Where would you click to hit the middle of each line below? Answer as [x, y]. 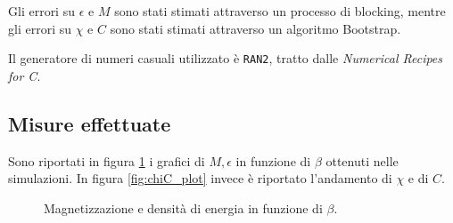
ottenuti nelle [362, 160]
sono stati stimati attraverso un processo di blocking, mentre [280, 11]
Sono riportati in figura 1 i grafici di [107, 160]
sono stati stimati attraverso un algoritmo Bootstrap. [255, 28]
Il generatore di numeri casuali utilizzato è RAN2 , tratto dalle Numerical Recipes [226, 58]
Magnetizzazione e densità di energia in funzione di [183, 207]
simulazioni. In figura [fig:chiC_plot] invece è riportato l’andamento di [200, 178]
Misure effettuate [90, 123]
